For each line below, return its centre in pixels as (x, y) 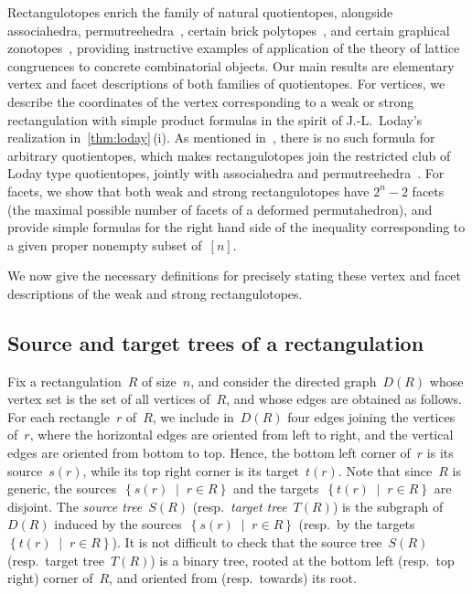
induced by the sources (118, 524)
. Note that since (385, 470)
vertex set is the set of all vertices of (109, 399)
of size (159, 381)
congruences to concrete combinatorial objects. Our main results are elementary (231, 65)
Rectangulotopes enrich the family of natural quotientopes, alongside (200, 12)
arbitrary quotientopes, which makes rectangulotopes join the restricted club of (229, 155)
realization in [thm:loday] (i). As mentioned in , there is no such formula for (221, 138)
